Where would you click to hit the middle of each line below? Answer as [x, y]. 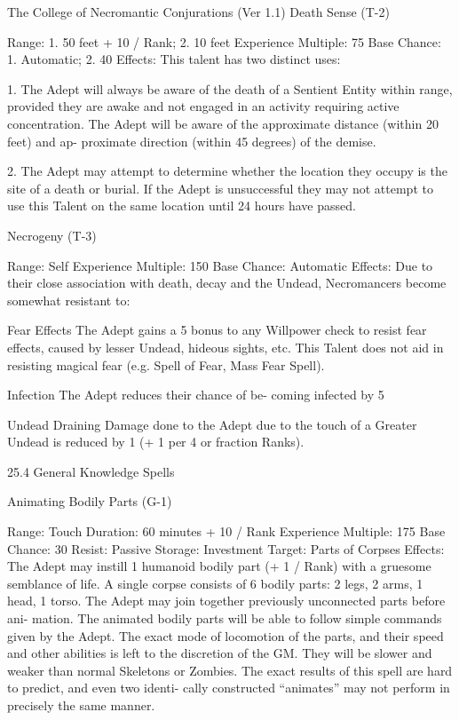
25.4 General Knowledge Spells [91, 471]
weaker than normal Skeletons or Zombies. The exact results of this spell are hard [230, 670]
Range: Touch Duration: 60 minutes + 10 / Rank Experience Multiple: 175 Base [226, 531]
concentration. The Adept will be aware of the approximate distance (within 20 [223, 123]
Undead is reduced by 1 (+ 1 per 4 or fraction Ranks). [156, 442]
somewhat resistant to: [69, 300]
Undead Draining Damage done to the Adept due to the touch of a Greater [212, 424]
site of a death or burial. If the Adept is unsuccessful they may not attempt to [220, 188]
